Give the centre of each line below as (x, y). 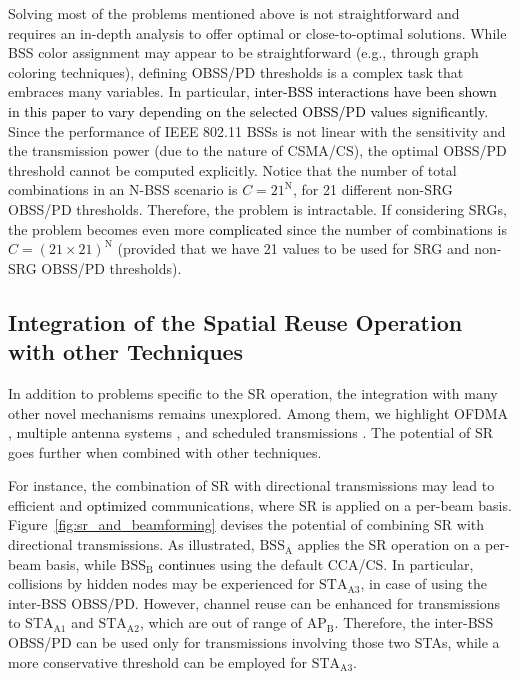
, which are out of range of (221, 622)
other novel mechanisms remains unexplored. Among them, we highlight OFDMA (258, 412)
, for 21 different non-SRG (373, 189)
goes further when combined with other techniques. (165, 451)
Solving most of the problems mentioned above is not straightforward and (234, 13)
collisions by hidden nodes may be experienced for (161, 583)
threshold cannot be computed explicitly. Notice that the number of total (232, 169)
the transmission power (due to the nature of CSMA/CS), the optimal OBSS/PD (257, 150)
